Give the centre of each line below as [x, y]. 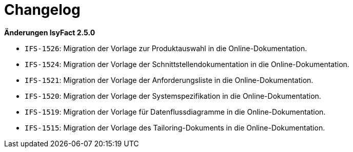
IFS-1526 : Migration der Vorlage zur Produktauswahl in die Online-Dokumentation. [166, 48]
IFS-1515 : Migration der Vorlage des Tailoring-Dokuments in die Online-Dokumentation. [175, 127]
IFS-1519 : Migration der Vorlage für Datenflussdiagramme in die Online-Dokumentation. [175, 112]
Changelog [42, 10]
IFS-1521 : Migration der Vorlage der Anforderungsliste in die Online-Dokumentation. [169, 80]
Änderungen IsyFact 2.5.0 [50, 32]
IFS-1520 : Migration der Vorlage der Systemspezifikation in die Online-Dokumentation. [173, 96]
